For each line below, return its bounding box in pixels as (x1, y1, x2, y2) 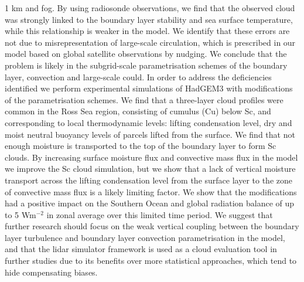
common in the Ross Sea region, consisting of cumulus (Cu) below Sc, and (5, 105, 271, 117)
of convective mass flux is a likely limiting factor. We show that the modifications (5, 185, 297, 198)
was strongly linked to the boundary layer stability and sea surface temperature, (5, 13, 293, 25)
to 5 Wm (5, 208, 36, 220)
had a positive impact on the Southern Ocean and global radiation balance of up (5, 197, 295, 209)
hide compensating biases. (5, 266, 98, 278)
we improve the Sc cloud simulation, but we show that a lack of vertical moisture (5, 162, 296, 175)
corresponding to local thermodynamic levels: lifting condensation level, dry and (5, 116, 292, 128)
